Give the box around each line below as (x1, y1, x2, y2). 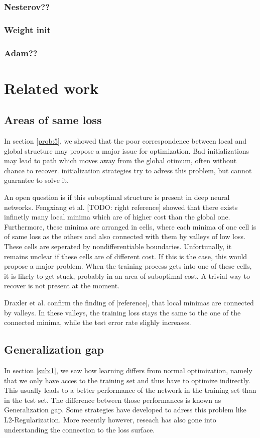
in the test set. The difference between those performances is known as (4, 394, 221, 405)
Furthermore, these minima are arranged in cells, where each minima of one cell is (4, 221, 256, 232)
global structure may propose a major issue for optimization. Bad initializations (4, 145, 249, 156)
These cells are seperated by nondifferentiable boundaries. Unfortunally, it (4, 241, 232, 252)
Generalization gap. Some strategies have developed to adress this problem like (4, 404, 246, 415)
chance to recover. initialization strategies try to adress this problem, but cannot (4, 165, 252, 175)
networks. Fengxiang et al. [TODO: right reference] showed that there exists (4, 201, 238, 212)
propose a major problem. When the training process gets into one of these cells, (4, 261, 252, 271)
